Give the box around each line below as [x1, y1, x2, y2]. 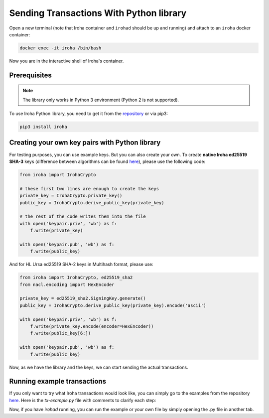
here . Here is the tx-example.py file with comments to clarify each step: [9, 397, 156, 403]
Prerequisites [9, 71, 52, 79]
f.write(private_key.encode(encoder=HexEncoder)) [30, 323, 154, 329]
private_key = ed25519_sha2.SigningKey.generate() [19, 295, 146, 301]
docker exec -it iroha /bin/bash [19, 45, 102, 51]
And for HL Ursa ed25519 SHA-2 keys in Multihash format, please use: [9, 262, 154, 268]
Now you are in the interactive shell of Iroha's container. [9, 58, 124, 64]
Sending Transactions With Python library [9, 7, 187, 18]
